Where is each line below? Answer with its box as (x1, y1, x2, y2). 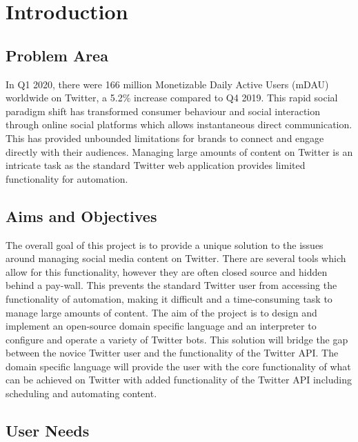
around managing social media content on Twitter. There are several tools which (6, 251, 346, 265)
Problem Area (6, 44, 108, 66)
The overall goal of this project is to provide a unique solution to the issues (6, 237, 324, 252)
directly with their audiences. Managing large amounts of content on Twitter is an (6, 144, 353, 159)
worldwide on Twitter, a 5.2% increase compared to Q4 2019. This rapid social (6, 90, 338, 105)
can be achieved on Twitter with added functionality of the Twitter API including (6, 372, 352, 387)
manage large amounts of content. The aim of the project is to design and (6, 305, 317, 319)
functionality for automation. (6, 171, 128, 185)
